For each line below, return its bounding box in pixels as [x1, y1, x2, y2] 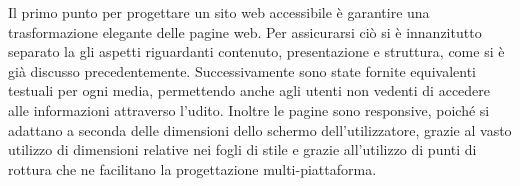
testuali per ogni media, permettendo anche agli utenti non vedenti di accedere [8, 80, 491, 101]
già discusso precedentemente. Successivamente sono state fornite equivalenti [8, 60, 476, 81]
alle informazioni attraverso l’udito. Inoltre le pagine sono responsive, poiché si [8, 99, 490, 120]
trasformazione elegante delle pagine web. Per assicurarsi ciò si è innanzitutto [8, 21, 482, 42]
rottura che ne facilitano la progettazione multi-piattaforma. [8, 158, 377, 179]
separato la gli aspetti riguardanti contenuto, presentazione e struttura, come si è [8, 41, 505, 62]
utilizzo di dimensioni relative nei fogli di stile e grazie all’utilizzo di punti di [8, 139, 477, 160]
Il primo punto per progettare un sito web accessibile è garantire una [8, 2, 430, 22]
